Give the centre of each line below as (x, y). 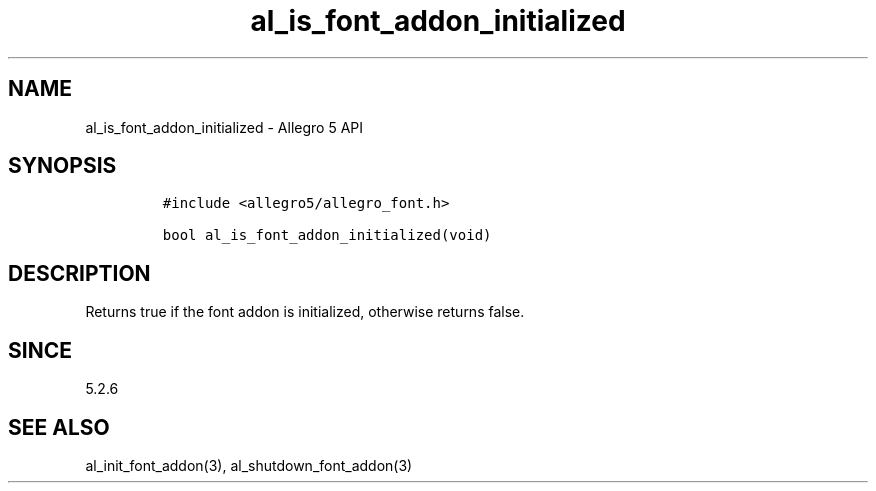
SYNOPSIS (62, 166)
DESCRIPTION (79, 273)
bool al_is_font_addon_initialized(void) (327, 235)
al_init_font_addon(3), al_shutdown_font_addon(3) (249, 465)
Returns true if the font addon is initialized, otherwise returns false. (305, 312)
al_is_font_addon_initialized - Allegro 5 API (224, 127)
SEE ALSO (59, 427)
